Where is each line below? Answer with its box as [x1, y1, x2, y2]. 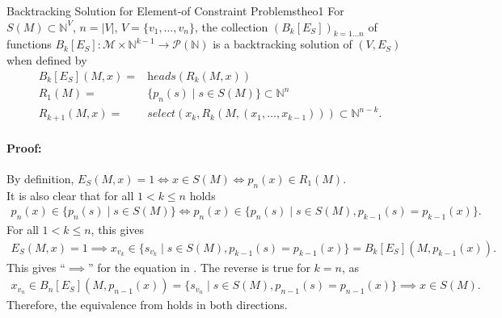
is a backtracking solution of [213, 36, 352, 52]
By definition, [6, 169, 74, 186]
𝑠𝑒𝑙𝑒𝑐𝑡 [147, 108, 176, 120]
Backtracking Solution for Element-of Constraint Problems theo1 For [6, 2, 344, 19]
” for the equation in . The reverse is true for [88, 258, 310, 275]
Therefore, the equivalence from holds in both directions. [6, 296, 288, 313]
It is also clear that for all [6, 186, 134, 203]
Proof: [6, 139, 42, 156]
